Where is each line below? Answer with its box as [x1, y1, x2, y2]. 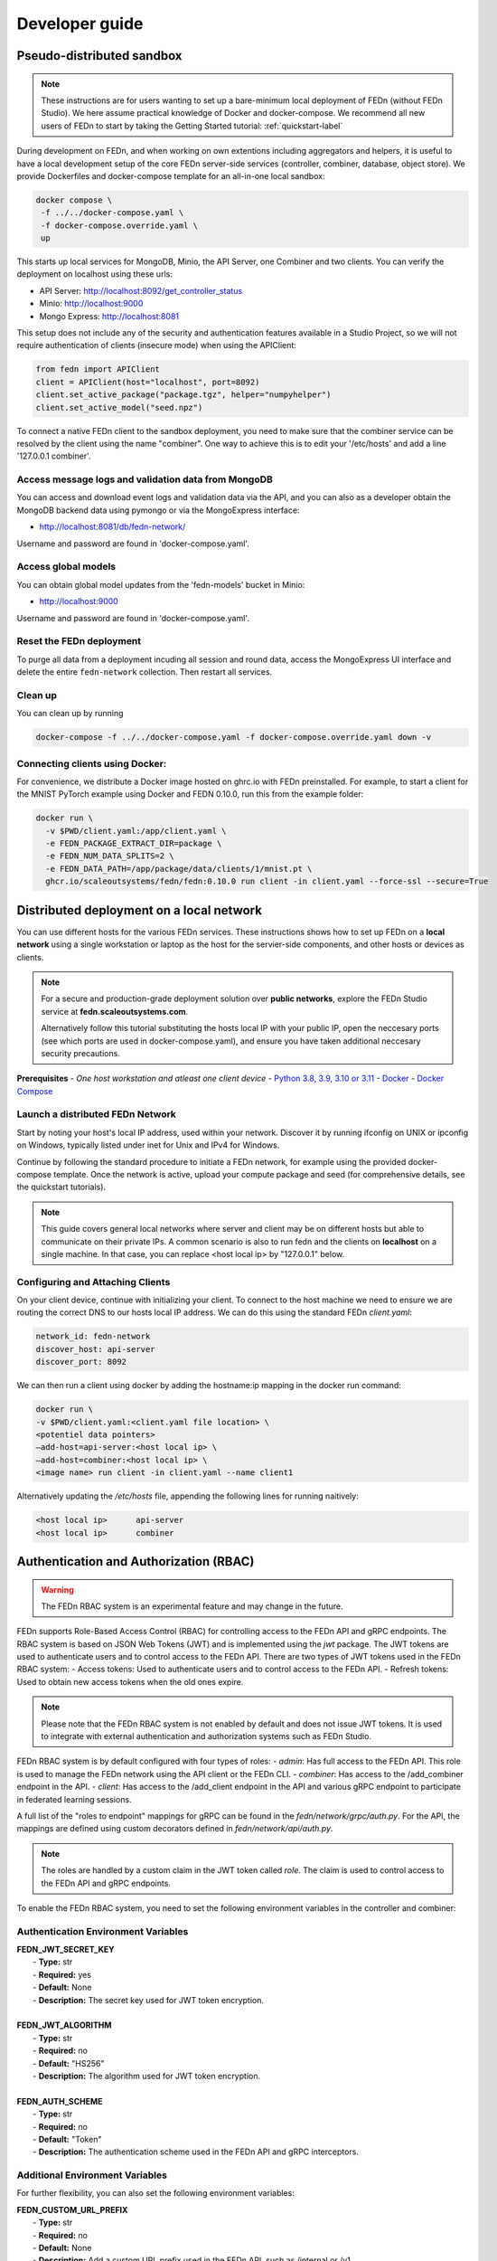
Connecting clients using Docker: [16, 757, 167, 770]
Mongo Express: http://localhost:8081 [39, 310, 180, 321]
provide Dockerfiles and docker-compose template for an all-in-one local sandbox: [16, 170, 325, 181]
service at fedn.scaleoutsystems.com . [41, 1006, 189, 1017]
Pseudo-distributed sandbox [16, 48, 183, 63]
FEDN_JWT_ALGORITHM [16, 2020, 112, 2030]
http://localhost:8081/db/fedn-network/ [39, 521, 186, 533]
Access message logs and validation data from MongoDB [16, 473, 273, 486]
